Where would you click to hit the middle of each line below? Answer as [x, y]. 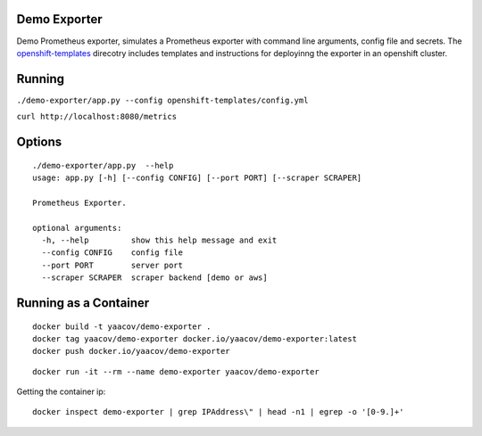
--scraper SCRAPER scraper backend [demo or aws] [154, 278]
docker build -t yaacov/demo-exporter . [122, 326]
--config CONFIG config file [112, 253]
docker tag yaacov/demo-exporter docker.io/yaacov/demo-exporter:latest [195, 338]
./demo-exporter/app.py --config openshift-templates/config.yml [162, 100]
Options [39, 142]
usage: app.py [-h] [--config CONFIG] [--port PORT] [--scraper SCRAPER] [197, 178]
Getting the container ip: [61, 391]
